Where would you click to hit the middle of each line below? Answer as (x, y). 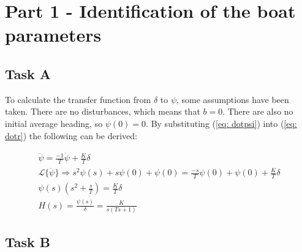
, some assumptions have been (233, 99)
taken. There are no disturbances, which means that (103, 111)
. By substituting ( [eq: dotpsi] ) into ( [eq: (221, 123)
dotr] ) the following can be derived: (71, 135)
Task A (28, 73)
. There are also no (258, 111)
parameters (53, 35)
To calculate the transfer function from (78, 99)
